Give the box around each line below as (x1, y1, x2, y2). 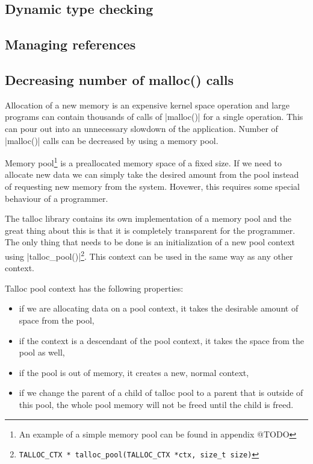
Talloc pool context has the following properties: (5, 281, 184, 294)
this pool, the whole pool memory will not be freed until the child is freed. (19, 398, 294, 410)
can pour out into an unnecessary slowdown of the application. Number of (5, 122, 278, 134)
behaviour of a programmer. (5, 192, 108, 204)
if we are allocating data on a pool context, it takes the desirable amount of (19, 302, 299, 315)
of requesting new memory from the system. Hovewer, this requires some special (5, 180, 300, 192)
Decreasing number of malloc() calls (5, 70, 234, 89)
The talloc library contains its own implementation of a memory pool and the (5, 212, 291, 225)
